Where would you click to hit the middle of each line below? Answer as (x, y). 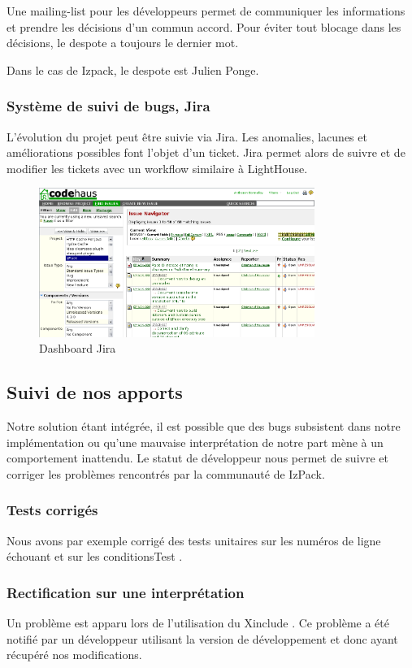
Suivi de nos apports (95, 392)
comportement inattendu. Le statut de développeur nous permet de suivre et (197, 458)
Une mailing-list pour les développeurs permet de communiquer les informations (206, 11)
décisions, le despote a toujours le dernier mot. (123, 43)
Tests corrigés (52, 510)
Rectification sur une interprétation (126, 592)
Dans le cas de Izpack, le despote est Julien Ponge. (133, 69)
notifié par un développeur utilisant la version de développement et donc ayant (202, 638)
